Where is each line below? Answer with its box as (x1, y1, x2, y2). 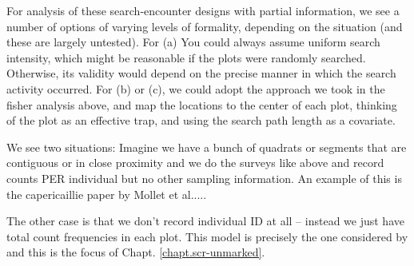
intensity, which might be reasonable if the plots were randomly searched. (6, 49, 366, 66)
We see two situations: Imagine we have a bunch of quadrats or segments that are (6, 138, 407, 155)
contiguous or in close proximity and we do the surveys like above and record (6, 154, 384, 171)
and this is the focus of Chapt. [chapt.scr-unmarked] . (6, 244, 265, 260)
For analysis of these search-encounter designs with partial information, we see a (6, 2, 400, 18)
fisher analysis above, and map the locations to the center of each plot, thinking (6, 96, 397, 113)
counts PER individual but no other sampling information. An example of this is (6, 169, 402, 186)
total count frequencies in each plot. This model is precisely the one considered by (6, 228, 408, 244)
